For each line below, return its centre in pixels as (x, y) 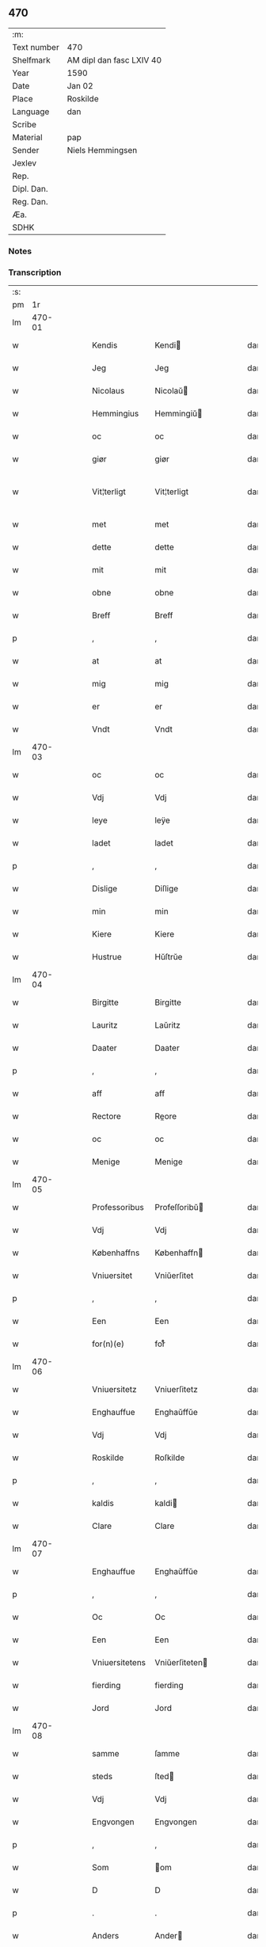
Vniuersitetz (114, 1390)
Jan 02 (80, 86)
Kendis (105, 345)
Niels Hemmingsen (102, 150)
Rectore (106, 1116)
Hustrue (107, 957)
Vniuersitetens (119, 1663)
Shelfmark (31, 60)
